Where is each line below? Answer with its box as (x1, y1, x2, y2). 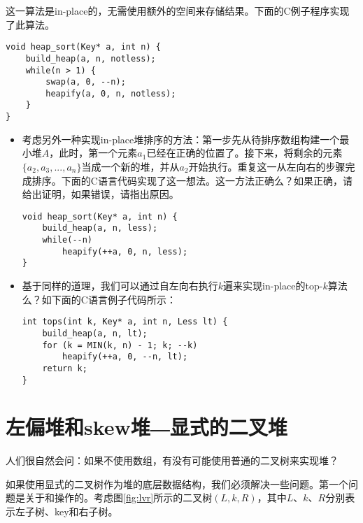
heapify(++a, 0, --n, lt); (62, 352, 188, 362)
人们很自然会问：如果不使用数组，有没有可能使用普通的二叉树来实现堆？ (6, 453, 339, 468)
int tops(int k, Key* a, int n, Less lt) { (22, 317, 228, 327)
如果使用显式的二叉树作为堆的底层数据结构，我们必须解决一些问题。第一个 (6, 476, 348, 491)
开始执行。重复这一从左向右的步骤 (188, 159, 346, 173)
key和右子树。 (54, 504, 118, 519)
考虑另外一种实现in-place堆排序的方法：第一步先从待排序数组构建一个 (22, 131, 340, 146)
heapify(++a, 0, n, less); (62, 246, 188, 257)
